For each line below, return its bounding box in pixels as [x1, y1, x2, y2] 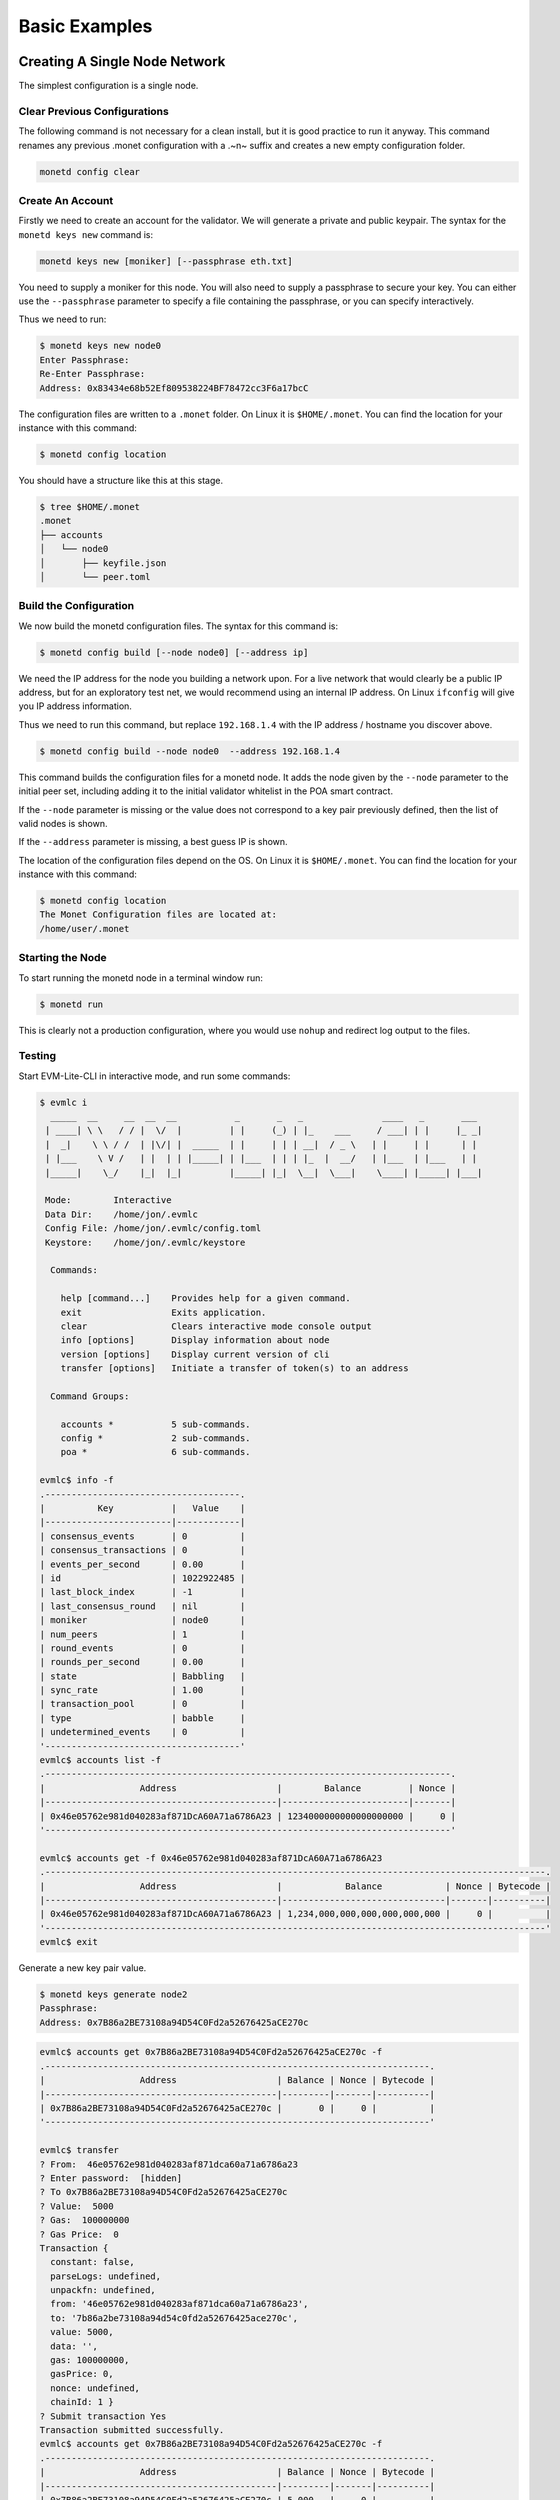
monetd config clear [39, 166, 140, 177]
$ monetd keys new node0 [39, 340, 162, 352]
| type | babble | [39, 1712, 246, 1724]
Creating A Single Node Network [18, 53, 226, 70]
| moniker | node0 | [39, 1615, 246, 1626]
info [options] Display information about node [60, 1335, 330, 1346]
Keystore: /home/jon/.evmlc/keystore [45, 1236, 246, 1248]
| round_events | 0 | [39, 1642, 246, 1654]
